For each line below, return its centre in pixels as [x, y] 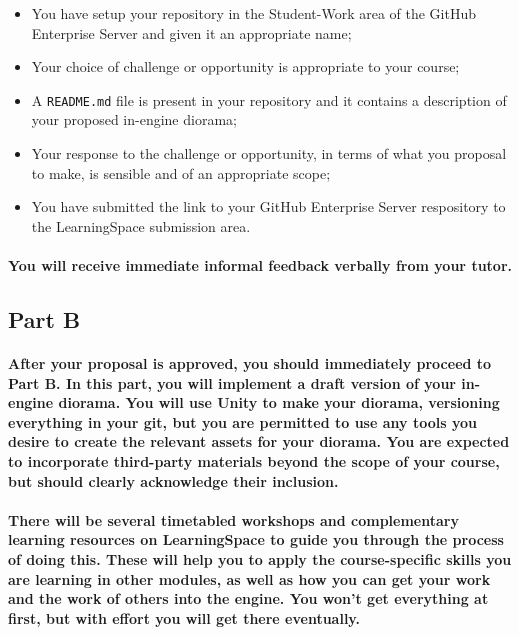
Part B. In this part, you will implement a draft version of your [232, 382]
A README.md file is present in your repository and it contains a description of [269, 99]
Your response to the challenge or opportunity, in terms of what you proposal [269, 153]
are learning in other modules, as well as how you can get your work [249, 578]
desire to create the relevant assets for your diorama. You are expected [259, 441]
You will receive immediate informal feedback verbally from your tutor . [260, 265]
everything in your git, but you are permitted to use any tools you [242, 421]
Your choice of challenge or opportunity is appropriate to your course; [245, 66]
